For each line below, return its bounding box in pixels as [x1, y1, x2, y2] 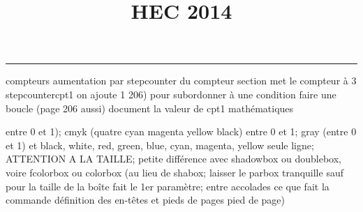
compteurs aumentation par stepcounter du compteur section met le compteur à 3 [6, 73, 357, 88]
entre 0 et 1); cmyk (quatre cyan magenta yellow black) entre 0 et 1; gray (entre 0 [6, 124, 357, 139]
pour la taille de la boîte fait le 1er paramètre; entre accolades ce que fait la [6, 179, 329, 193]
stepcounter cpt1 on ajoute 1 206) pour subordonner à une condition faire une [6, 86, 336, 101]
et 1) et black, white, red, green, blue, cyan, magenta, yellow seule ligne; [6, 137, 314, 152]
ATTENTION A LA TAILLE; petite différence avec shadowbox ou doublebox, [6, 151, 341, 166]
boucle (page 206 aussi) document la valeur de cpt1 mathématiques [6, 100, 294, 115]
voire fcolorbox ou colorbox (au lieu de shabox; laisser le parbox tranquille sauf [6, 165, 343, 179]
